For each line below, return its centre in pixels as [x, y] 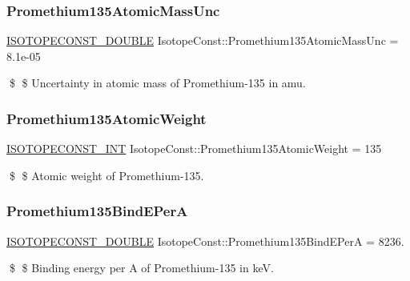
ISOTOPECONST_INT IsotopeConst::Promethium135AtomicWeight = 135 [194, 149]
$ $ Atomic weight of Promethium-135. [107, 175]
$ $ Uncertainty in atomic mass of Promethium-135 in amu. [157, 83]
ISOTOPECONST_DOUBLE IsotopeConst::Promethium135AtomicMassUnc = [203, 40]
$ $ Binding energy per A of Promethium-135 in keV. [141, 268]
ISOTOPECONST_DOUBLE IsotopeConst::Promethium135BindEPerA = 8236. [205, 241]
